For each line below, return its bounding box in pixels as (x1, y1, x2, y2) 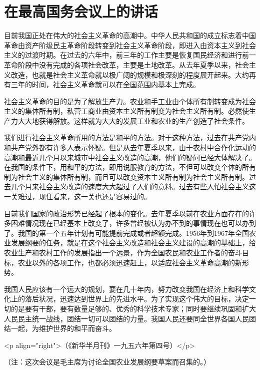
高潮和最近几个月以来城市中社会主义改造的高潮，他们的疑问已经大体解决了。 (4, 152, 256, 162)
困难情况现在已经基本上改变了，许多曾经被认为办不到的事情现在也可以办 (10, 218, 249, 228)
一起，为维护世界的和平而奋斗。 (10, 323, 116, 333)
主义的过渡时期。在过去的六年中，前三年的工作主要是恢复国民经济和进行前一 (4, 50, 256, 60)
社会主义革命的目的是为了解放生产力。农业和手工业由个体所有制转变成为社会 (4, 96, 256, 106)
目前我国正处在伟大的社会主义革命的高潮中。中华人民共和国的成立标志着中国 (4, 30, 256, 41)
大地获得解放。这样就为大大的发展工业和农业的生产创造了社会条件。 (24, 115, 249, 126)
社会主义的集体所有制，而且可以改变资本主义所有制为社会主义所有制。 (17, 171, 249, 182)
